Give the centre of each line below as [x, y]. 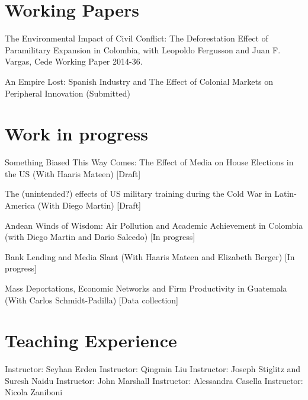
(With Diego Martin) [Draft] [89, 205]
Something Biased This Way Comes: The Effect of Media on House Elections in [149, 162]
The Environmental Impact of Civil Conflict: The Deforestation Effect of [137, 38]
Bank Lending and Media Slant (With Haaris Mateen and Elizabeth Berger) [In [150, 256]
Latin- [285, 193]
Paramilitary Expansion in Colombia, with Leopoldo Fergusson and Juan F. [143, 49]
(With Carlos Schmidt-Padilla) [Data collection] [92, 300]
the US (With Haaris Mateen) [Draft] [73, 173]
